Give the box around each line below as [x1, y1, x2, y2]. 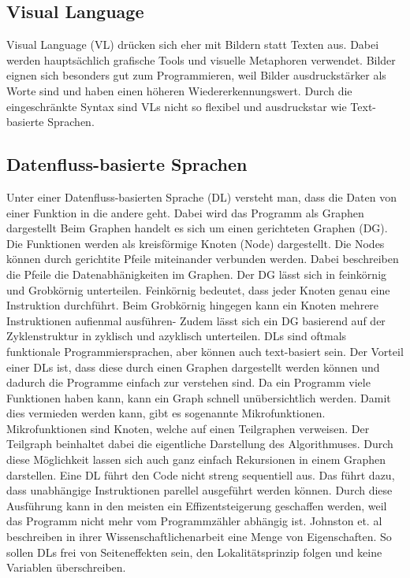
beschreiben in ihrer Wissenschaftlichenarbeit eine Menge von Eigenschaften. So [6, 528, 392, 545]
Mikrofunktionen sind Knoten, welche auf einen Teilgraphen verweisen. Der [6, 420, 370, 436]
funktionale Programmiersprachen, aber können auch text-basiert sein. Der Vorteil [6, 343, 404, 359]
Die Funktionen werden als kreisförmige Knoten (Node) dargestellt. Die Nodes [6, 235, 385, 251]
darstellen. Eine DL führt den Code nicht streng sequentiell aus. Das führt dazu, [6, 466, 395, 483]
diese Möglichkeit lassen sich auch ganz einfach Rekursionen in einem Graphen [6, 451, 386, 468]
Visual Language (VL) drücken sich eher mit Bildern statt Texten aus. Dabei [6, 36, 379, 53]
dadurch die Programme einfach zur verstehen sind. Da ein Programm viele [6, 374, 371, 391]
